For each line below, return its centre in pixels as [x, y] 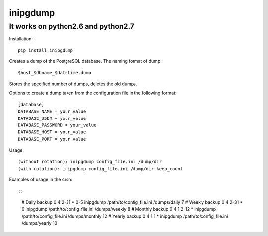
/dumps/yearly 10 [39, 223]
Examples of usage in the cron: [41, 180]
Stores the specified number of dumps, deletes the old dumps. [73, 84]
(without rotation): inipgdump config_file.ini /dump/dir [90, 162]
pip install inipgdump [46, 50]
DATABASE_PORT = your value [52, 139]
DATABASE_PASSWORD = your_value [57, 125]
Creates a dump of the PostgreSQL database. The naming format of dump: [86, 61]
